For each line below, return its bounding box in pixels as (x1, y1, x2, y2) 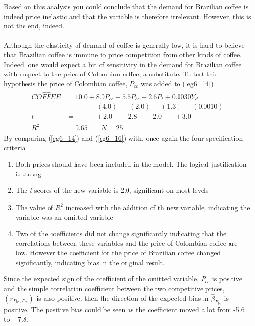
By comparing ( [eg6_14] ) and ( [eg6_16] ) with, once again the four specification (4, 132, 243, 143)
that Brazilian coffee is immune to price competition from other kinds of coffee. (4, 49, 242, 59)
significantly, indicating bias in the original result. (15, 257, 165, 267)
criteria (4, 142, 25, 152)
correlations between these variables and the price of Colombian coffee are (15, 238, 238, 248)
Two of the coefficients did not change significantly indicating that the (15, 228, 227, 238)
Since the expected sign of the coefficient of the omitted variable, (4, 274, 199, 284)
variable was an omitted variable (15, 212, 113, 222)
